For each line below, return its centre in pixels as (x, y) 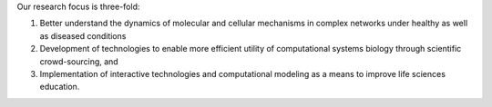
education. (60, 87)
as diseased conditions (83, 35)
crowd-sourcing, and (79, 61)
